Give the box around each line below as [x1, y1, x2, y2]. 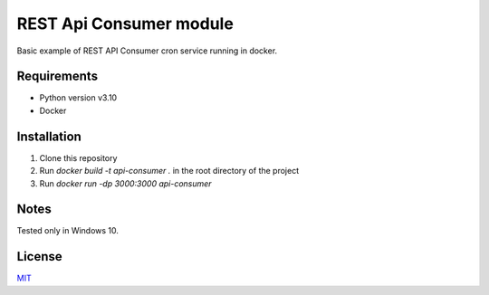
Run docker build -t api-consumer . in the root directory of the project [39, 166, 299, 176]
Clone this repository [39, 152, 118, 163]
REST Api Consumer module [16, 14, 235, 33]
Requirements [16, 69, 99, 84]
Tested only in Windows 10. [16, 225, 120, 236]
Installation [16, 128, 81, 144]
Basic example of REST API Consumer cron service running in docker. [16, 45, 278, 56]
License [16, 249, 62, 264]
